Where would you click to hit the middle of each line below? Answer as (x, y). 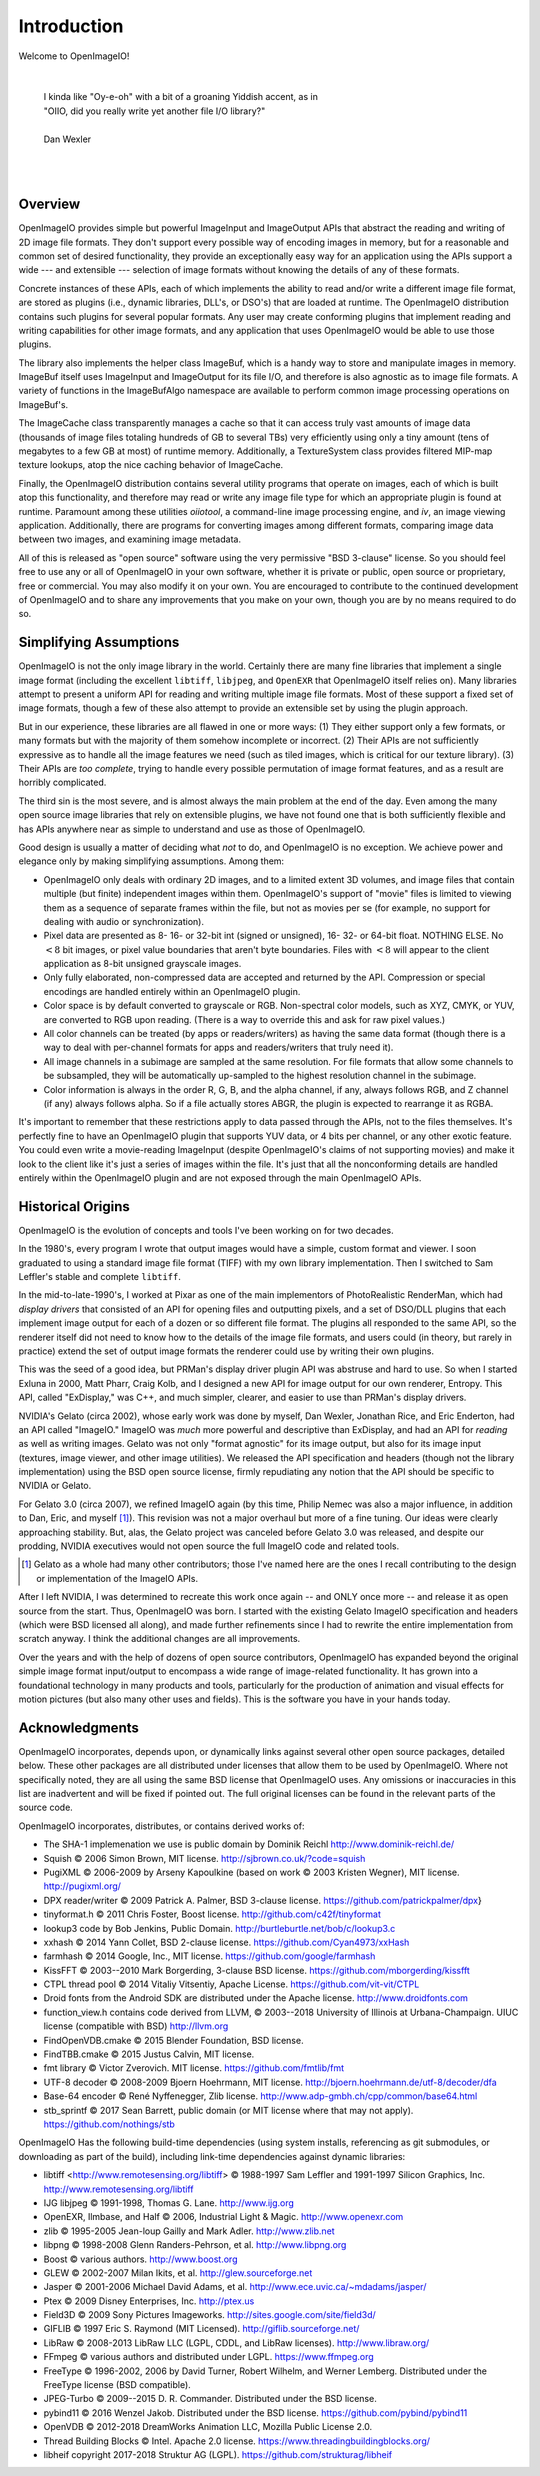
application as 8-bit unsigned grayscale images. (142, 964)
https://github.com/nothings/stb (109, 2124)
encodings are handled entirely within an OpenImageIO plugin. (172, 991)
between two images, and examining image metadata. (130, 539)
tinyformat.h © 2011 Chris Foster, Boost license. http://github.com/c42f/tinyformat (212, 1914)
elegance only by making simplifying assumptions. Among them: (151, 861)
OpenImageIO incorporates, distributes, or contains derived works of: (161, 1826)
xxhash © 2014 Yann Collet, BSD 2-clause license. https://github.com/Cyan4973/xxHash (226, 1942)
